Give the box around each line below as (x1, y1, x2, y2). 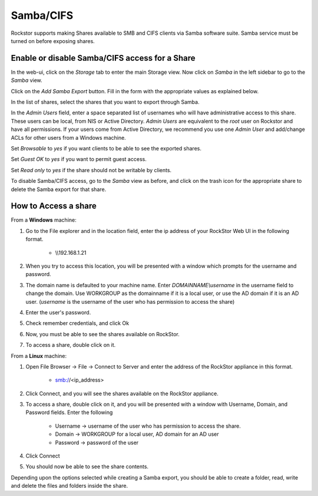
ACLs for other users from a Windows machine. (11, 134, 126, 141)
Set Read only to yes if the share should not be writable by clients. (11, 166, 172, 173)
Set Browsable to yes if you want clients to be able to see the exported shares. (11, 144, 201, 152)
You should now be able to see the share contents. (25, 463, 149, 470)
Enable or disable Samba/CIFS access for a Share (11, 53, 196, 63)
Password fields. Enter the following (25, 409, 113, 416)
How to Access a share (11, 201, 97, 211)
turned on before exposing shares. (11, 37, 95, 44)
